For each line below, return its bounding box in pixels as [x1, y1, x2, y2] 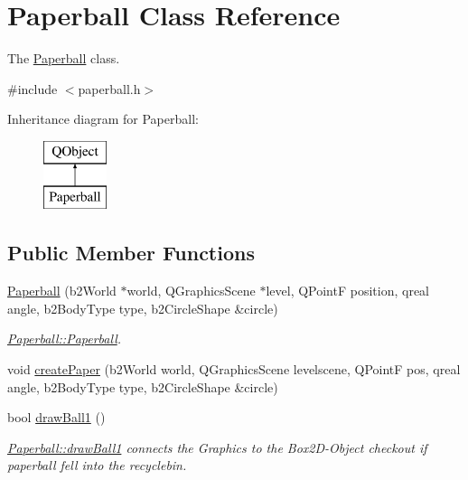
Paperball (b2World [7, 281, 117, 300]
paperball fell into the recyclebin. [7, 456, 187, 475]
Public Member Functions [7, 239, 255, 267]
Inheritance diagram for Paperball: [7, 109, 199, 128]
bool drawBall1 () [7, 408, 106, 427]
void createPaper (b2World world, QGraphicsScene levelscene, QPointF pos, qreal [7, 360, 461, 379]
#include [7, 79, 58, 98]
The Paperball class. [7, 49, 120, 68]
